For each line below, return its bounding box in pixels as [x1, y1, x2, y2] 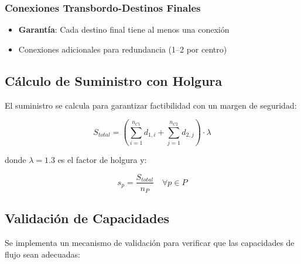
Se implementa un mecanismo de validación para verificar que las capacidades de [5, 237, 295, 249]
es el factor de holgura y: [57, 153, 147, 165]
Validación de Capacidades [5, 209, 169, 227]
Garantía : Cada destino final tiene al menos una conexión [18, 23, 230, 36]
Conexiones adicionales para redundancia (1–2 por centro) [18, 43, 227, 55]
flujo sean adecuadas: [5, 248, 80, 260]
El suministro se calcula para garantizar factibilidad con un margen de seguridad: [5, 99, 297, 111]
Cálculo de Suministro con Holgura [5, 71, 223, 89]
